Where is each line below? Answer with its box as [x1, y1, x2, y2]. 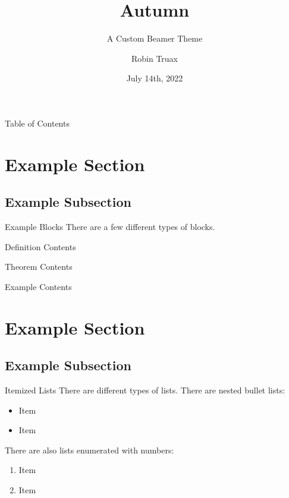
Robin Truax [131, 52, 178, 64]
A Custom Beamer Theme [106, 32, 203, 45]
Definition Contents [5, 240, 76, 253]
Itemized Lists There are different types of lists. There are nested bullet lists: [5, 384, 285, 396]
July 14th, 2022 [126, 72, 183, 84]
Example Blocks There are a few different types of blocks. [5, 220, 215, 233]
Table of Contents [5, 116, 70, 129]
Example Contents [5, 280, 72, 292]
